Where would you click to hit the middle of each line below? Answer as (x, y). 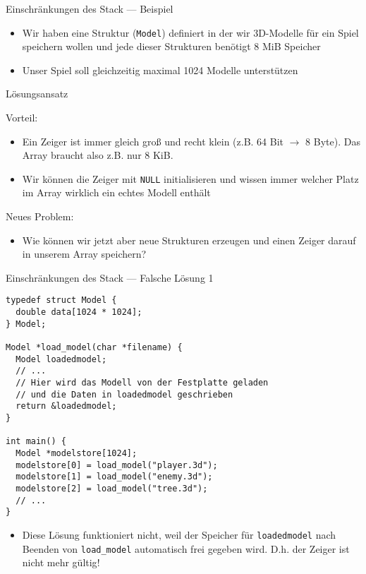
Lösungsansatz (37, 94)
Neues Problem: (40, 216)
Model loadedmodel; (61, 359)
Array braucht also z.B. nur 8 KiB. (98, 155)
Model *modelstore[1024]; (77, 453)
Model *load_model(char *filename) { (94, 348)
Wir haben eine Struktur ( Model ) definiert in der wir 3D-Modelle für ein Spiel (190, 32)
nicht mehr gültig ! (61, 562)
